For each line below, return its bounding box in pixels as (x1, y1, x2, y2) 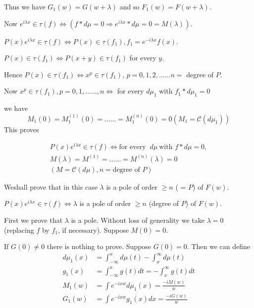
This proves (4, 124, 39, 134)
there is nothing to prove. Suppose (47, 241, 152, 252)
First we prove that (4, 214, 63, 225)
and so (119, 1, 140, 11)
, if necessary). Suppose (57, 224, 129, 235)
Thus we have (4, 1, 46, 11)
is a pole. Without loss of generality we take (71, 214, 205, 225)
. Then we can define (187, 241, 251, 252)
